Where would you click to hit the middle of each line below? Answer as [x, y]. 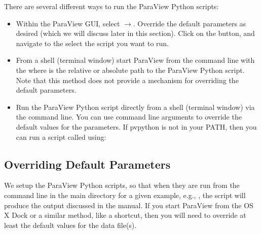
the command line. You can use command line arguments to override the [129, 117]
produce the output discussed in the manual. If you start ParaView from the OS [129, 205]
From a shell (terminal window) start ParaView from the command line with [135, 60]
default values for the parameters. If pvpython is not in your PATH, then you [136, 126]
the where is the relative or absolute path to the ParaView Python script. [130, 70]
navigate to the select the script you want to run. [92, 43]
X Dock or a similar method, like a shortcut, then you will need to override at [125, 215]
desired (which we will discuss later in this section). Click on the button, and [135, 33]
